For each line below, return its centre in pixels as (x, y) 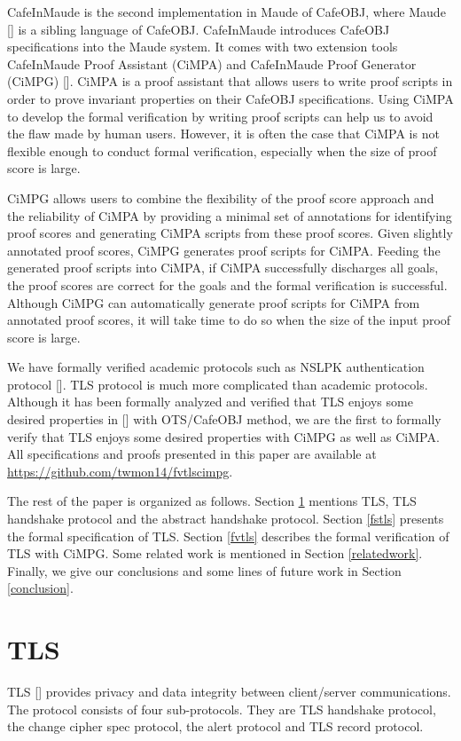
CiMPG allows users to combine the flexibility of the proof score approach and (221, 197)
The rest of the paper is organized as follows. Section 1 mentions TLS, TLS (212, 501)
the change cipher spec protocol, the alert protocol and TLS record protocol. (215, 726)
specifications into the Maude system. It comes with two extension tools (203, 47)
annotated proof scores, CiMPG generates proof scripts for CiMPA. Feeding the (224, 250)
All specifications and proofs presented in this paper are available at (192, 454)
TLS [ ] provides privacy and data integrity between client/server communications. (229, 692)
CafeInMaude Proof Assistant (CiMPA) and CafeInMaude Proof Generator (212, 63)
